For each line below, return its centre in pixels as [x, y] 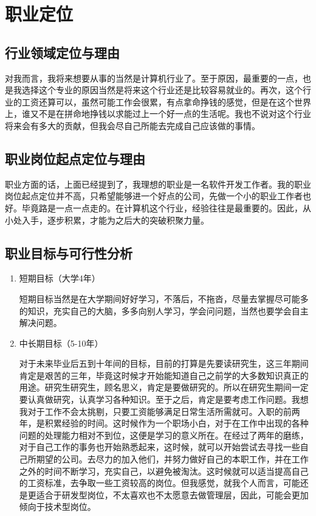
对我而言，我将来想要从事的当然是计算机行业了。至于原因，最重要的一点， [154, 78]
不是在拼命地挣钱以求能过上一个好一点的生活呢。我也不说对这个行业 [175, 114]
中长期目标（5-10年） [61, 343]
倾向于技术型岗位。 [57, 507]
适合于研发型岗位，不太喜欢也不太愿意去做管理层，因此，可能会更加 [172, 494]
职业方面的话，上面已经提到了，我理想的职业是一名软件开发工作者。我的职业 [158, 184]
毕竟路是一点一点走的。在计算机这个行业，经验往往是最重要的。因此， [162, 207]
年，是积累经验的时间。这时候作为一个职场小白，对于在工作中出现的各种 [164, 423]
